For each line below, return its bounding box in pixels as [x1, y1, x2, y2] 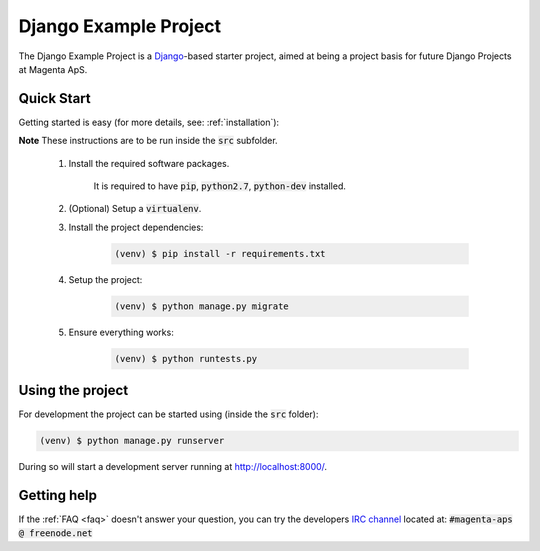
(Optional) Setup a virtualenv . [68, 203, 202, 215]
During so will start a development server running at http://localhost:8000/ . [18, 461, 328, 473]
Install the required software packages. [68, 157, 230, 169]
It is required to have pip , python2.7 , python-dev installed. [93, 180, 347, 192]
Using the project [18, 382, 129, 399]
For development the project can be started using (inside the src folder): [18, 408, 319, 420]
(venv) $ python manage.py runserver [39, 435, 225, 447]
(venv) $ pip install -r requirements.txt [114, 248, 326, 259]
